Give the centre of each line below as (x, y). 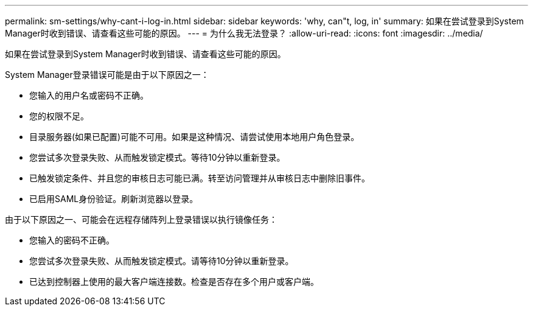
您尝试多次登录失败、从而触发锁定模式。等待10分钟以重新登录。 (157, 157)
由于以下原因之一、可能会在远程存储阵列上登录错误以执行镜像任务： (141, 219)
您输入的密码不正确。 (72, 240)
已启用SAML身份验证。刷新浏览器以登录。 (114, 199)
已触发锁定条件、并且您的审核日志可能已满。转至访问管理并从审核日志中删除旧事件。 (200, 178)
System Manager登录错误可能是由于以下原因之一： (107, 75)
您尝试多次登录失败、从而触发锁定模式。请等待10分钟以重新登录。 (162, 261)
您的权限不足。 (59, 116)
